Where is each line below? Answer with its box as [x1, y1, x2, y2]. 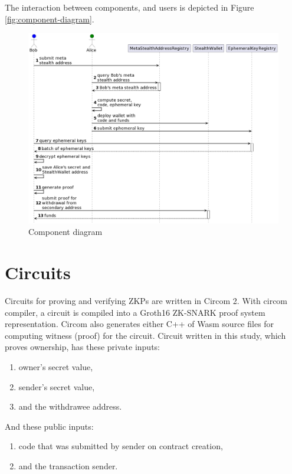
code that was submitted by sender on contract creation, [18, 440, 223, 452]
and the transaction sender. [18, 459, 118, 472]
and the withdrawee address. [18, 400, 122, 413]
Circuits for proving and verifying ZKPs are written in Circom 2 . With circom [5, 295, 288, 307]
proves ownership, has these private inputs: [5, 341, 160, 353]
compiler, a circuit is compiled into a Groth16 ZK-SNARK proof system [5, 306, 265, 318]
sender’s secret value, [18, 380, 95, 393]
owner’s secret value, [18, 361, 93, 373]
